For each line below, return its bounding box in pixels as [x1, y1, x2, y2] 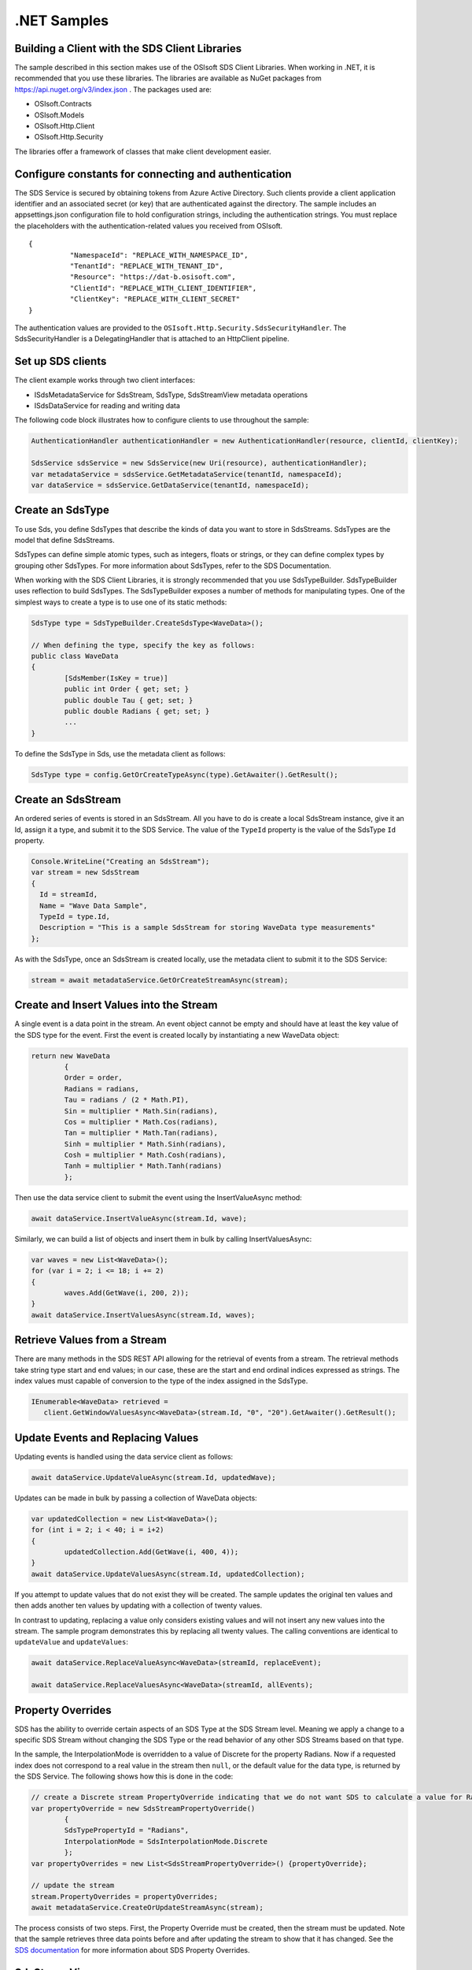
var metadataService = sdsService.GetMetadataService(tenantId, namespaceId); [31, 470, 342, 478]
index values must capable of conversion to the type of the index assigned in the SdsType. [14, 1376, 308, 1386]
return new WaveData [31, 1051, 110, 1060]
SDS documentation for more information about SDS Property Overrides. [14, 1945, 251, 1954]
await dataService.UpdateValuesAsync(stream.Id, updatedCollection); [31, 1569, 305, 1578]
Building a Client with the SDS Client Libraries [14, 42, 242, 55]
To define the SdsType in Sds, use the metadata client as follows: [14, 749, 226, 758]
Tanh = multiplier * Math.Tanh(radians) [64, 1162, 223, 1170]
